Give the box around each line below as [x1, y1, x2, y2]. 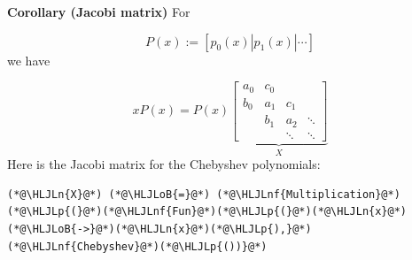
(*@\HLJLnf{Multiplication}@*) [216, 187, 400, 201]
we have [7, 50, 51, 69]
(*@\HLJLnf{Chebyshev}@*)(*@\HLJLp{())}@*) [7, 240, 268, 253]
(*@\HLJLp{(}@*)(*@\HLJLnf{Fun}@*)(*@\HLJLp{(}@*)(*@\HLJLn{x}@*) [7, 205, 408, 218]
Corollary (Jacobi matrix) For [7, 3, 190, 20]
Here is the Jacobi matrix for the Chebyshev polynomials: [7, 155, 321, 173]
